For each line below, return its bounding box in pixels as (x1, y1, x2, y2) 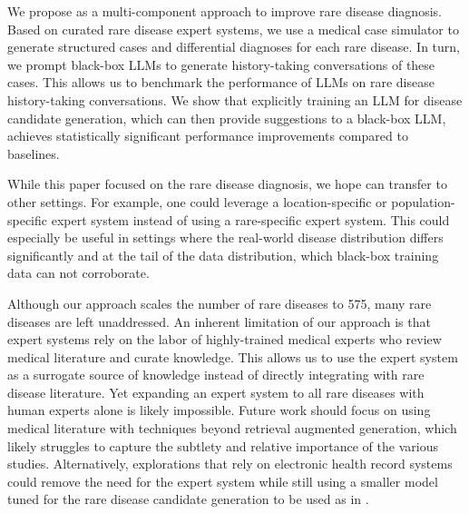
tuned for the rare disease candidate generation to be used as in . (7, 489, 369, 509)
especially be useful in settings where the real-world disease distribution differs (7, 228, 444, 247)
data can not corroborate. (7, 263, 150, 282)
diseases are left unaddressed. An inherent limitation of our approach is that (7, 311, 431, 331)
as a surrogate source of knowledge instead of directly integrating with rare (7, 365, 425, 384)
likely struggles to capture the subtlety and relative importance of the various (7, 436, 438, 455)
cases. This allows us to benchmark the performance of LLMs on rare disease (7, 73, 435, 92)
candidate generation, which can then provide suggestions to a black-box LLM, (7, 108, 446, 127)
